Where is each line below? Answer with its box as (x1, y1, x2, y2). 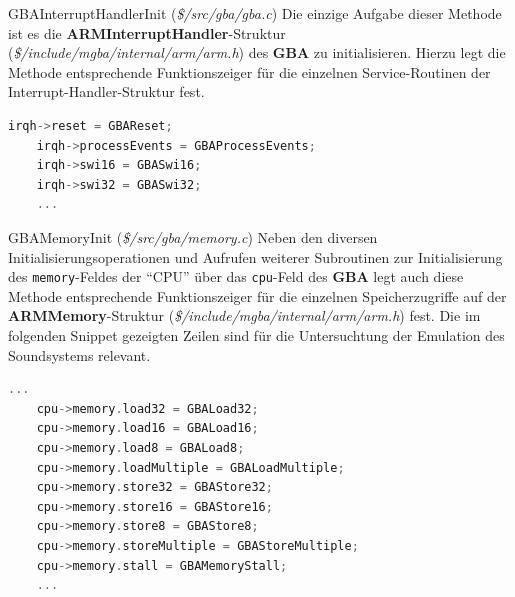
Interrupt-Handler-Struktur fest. (8, 81, 205, 102)
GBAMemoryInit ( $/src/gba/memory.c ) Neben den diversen (8, 226, 378, 247)
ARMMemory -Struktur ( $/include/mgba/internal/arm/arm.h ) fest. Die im (8, 305, 481, 326)
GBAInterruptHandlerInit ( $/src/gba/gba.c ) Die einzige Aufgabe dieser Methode (8, 3, 502, 23)
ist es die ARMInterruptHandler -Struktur (8, 22, 286, 43)
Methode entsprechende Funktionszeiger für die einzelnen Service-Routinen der (8, 61, 491, 82)
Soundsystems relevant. (8, 344, 151, 365)
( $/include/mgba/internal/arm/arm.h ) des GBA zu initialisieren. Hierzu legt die (8, 42, 506, 63)
